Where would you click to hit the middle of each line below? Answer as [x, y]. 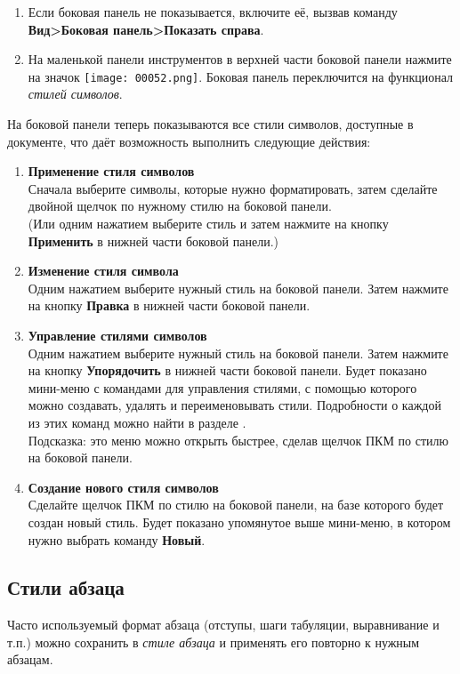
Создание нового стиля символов [123, 487]
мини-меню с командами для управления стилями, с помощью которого [222, 387]
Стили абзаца [66, 587]
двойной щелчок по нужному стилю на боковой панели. [180, 206]
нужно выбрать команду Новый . [117, 539]
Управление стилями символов [117, 335]
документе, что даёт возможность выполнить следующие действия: [189, 141]
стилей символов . [75, 94]
